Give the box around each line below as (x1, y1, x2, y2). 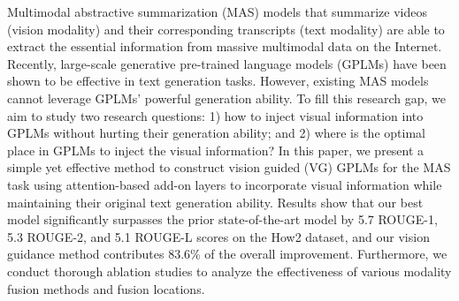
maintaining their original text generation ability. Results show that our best (7, 192, 424, 211)
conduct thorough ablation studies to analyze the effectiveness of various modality (7, 261, 452, 280)
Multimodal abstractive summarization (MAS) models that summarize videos (7, 3, 427, 20)
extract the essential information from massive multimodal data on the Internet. (7, 37, 442, 56)
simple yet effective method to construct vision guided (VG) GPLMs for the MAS (7, 158, 451, 177)
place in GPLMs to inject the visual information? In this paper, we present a (7, 140, 425, 159)
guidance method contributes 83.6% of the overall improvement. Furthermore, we (7, 245, 448, 263)
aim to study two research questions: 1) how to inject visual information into (7, 106, 424, 124)
